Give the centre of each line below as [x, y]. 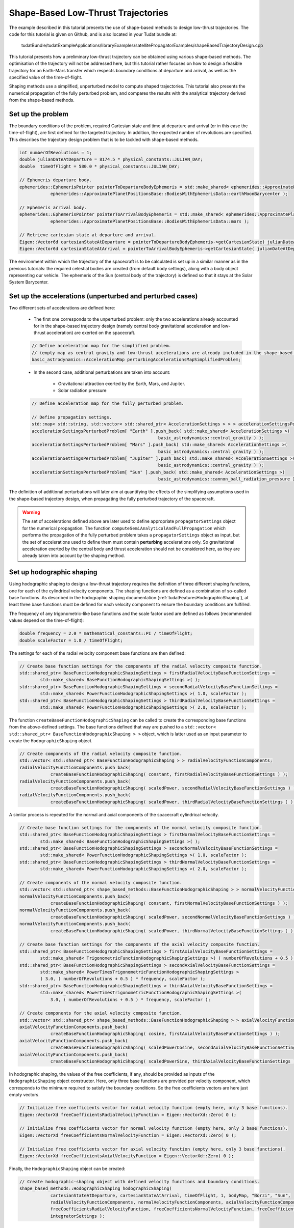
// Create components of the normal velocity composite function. [101, 882]
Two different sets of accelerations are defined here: [62, 308]
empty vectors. [24, 1095]
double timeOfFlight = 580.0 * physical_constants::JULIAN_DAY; [99, 166]
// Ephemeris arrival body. [53, 207]
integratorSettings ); [77, 1216]
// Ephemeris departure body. [56, 180]
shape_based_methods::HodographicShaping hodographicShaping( [96, 1188]
